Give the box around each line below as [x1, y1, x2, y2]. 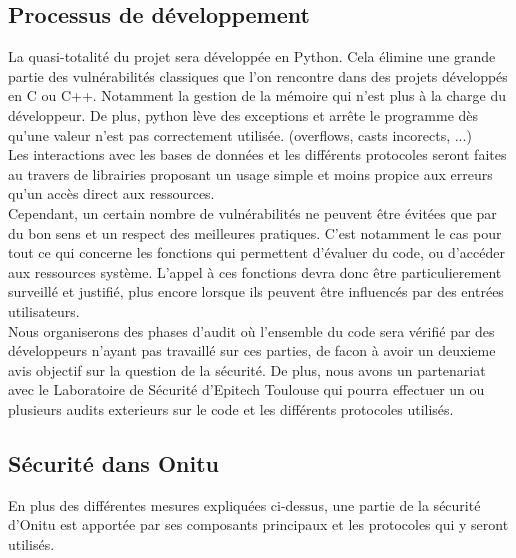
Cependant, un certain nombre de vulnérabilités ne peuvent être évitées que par [8, 202, 497, 223]
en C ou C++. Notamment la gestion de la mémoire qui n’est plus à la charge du [8, 85, 507, 106]
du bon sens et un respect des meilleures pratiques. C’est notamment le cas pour [8, 222, 502, 243]
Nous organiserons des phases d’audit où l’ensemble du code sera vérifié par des [8, 320, 495, 341]
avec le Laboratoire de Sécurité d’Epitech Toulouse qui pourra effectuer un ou [8, 379, 485, 400]
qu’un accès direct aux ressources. [8, 183, 215, 204]
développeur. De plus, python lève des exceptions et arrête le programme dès [8, 104, 479, 125]
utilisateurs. [8, 300, 80, 321]
